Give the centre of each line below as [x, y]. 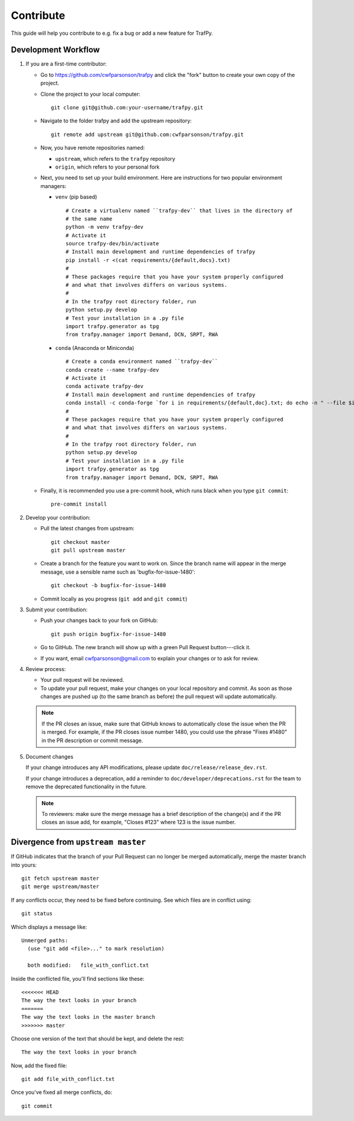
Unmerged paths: [45, 940]
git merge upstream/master [60, 887]
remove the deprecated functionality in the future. [86, 787]
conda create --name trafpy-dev [112, 370]
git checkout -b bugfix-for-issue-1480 [109, 586]
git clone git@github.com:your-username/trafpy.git [127, 108]
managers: [53, 186]
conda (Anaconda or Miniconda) [95, 348]
